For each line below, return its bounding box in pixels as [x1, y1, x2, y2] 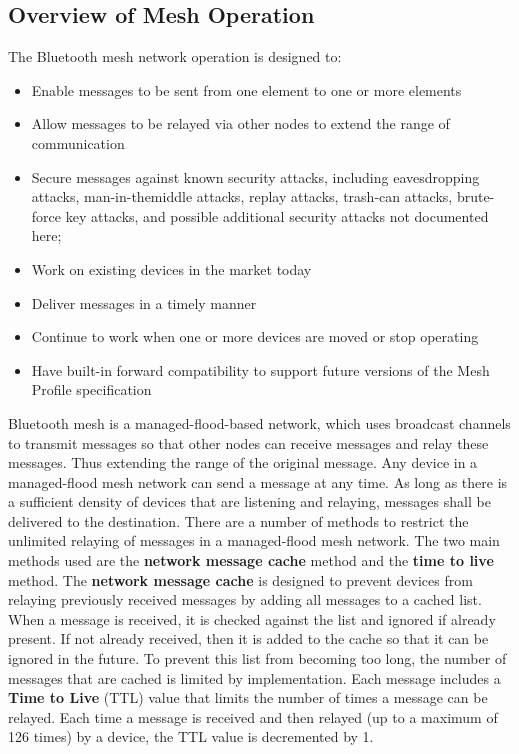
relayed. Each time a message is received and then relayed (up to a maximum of [8, 706, 498, 727]
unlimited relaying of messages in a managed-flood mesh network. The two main [8, 530, 500, 551]
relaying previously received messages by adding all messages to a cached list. [8, 589, 482, 610]
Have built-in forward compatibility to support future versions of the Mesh [31, 359, 490, 380]
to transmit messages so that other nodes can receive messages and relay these [8, 432, 489, 453]
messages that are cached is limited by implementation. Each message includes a [8, 667, 501, 688]
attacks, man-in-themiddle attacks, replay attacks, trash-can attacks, [31, 186, 453, 207]
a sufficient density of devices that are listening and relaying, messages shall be [8, 491, 491, 512]
